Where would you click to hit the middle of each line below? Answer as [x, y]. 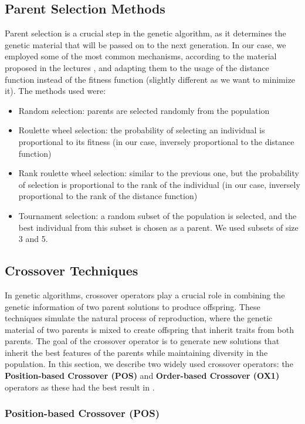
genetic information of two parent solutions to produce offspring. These [133, 306]
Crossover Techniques [72, 270]
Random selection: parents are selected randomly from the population [144, 110]
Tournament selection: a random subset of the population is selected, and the [157, 215]
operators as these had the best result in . [80, 387]
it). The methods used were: [55, 91]
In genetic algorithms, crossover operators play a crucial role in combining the [145, 295]
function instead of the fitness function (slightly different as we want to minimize [150, 79]
